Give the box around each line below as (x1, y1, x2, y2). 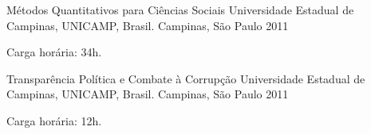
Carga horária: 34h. (6, 44, 102, 60)
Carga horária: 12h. (6, 112, 102, 128)
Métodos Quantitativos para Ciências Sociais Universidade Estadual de (6, 2, 354, 17)
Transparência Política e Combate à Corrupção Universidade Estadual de (6, 70, 365, 86)
